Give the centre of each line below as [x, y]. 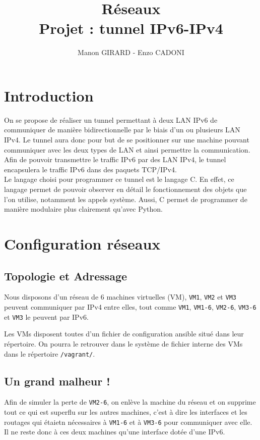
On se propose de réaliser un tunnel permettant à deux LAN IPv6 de [111, 119]
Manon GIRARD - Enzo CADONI [131, 52]
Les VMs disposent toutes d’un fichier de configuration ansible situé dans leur [124, 334]
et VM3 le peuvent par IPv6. [46, 316]
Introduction [49, 95]
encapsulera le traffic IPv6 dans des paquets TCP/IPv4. [90, 169]
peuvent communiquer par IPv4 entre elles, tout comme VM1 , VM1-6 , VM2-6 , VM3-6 [130, 307]
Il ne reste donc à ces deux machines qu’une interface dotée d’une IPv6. [115, 432]
